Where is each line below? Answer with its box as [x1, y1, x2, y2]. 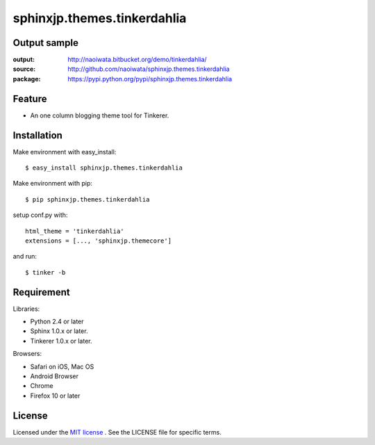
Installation [12, 129, 62, 141]
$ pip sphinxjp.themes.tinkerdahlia [25, 195, 150, 203]
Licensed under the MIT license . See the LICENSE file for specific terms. [12, 428, 222, 436]
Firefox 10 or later [30, 391, 81, 400]
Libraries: [12, 305, 40, 313]
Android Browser [30, 372, 79, 380]
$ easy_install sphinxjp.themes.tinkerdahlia [25, 164, 183, 172]
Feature [12, 92, 47, 104]
